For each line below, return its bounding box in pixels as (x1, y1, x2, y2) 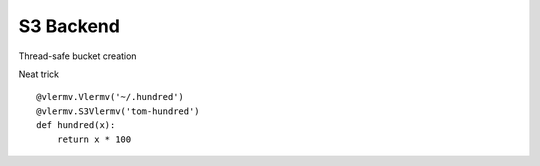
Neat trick (18, 68, 60, 80)
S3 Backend (18, 15, 120, 37)
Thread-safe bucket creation (18, 50, 137, 62)
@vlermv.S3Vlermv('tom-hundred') (36, 105, 200, 117)
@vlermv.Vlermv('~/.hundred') (36, 91, 185, 103)
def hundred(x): (36, 120, 116, 131)
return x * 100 (56, 133, 132, 145)
